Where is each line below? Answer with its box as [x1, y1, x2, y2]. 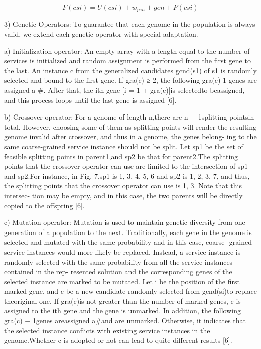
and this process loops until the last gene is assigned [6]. [4, 94, 177, 105]
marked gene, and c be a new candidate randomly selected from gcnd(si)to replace [4, 286, 257, 296]
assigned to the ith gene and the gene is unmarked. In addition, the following [4, 305, 241, 316]
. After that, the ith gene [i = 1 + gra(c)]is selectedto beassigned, [43, 85, 245, 95]
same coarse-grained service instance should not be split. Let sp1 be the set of [4, 141, 243, 151]
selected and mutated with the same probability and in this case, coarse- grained [4, 237, 252, 247]
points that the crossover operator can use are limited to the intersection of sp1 [4, 161, 248, 171]
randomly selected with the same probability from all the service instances [4, 256, 233, 267]
